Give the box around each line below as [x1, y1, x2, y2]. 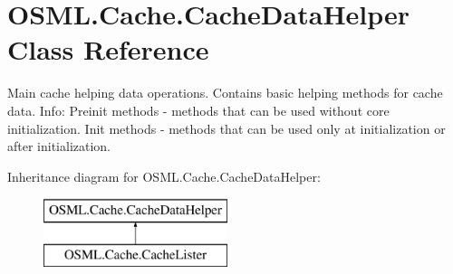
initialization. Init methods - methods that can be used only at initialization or [7, 118, 446, 137]
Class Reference [7, 31, 209, 68]
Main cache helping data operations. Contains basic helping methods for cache [7, 83, 443, 102]
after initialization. [7, 137, 111, 156]
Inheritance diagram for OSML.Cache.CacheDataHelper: [7, 166, 321, 185]
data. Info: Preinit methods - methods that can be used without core [7, 100, 390, 119]
